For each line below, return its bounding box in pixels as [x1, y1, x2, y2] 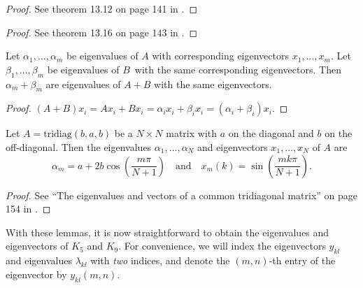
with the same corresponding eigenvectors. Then [134, 62, 341, 76]
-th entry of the [269, 253, 336, 268]
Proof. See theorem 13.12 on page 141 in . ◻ [6, 1, 198, 15]
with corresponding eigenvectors [152, 48, 290, 63]
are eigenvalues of [45, 76, 121, 91]
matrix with [166, 126, 218, 141]
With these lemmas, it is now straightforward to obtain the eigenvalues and [6, 224, 329, 239]
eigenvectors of [6, 238, 69, 253]
